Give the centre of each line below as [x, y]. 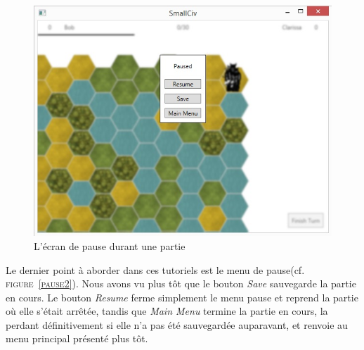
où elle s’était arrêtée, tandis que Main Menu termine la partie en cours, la [167, 311]
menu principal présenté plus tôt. [77, 338]
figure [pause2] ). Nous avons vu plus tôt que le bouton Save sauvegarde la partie [181, 283]
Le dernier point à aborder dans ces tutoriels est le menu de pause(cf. [155, 269]
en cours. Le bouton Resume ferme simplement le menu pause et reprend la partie [182, 297]
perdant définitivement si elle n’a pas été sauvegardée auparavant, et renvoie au [177, 324]
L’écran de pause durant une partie [110, 245]
